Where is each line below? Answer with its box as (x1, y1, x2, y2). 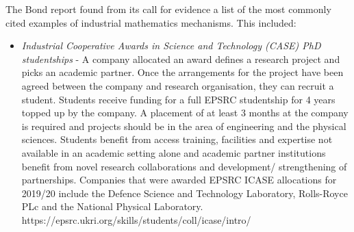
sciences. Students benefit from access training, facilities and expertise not (21, 132, 333, 146)
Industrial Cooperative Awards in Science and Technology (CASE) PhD (21, 38, 321, 53)
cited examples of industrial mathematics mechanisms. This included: (5, 15, 296, 29)
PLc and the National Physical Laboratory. (21, 199, 203, 214)
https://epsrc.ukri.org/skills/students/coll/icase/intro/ (21, 212, 251, 227)
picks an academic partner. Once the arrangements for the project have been (21, 65, 344, 79)
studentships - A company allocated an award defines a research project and (21, 51, 340, 66)
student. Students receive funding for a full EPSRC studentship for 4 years (21, 92, 336, 106)
